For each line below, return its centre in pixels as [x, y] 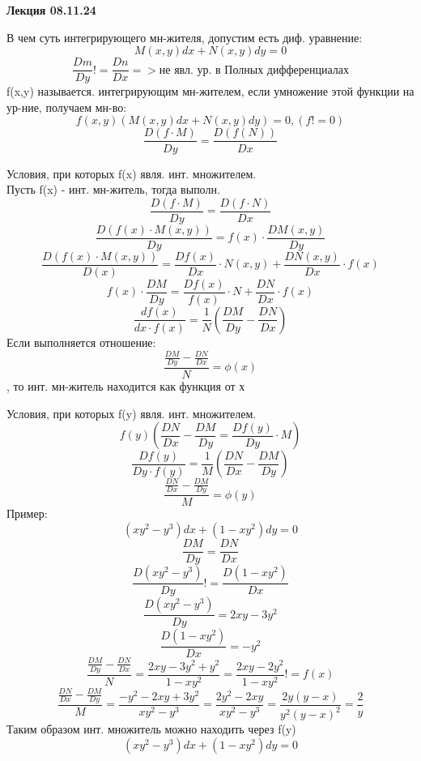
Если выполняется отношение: [81, 342]
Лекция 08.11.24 [51, 10]
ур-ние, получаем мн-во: [67, 107]
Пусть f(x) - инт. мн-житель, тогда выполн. [113, 189]
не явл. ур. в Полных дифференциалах [254, 70]
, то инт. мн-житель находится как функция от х [126, 385]
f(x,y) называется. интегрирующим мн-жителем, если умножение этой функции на [210, 91]
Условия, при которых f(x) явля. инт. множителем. [132, 173]
